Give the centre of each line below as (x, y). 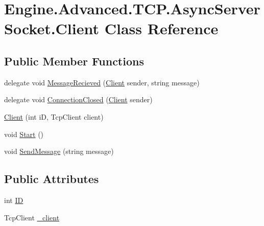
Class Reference (161, 28)
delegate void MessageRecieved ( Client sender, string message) (102, 82)
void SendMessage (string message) (59, 151)
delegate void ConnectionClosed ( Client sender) (78, 99)
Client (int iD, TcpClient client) (54, 116)
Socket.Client (52, 28)
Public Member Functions (74, 61)
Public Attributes (52, 179)
